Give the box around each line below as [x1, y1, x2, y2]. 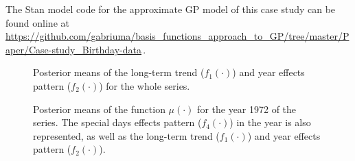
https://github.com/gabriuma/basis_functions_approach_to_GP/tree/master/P [5, 29, 350, 43]
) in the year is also [229, 115, 311, 129]
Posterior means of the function [33, 101, 165, 116]
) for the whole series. [99, 78, 190, 92]
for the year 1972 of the [197, 101, 297, 116]
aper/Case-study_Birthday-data [5, 42, 142, 56]
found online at [5, 15, 69, 29]
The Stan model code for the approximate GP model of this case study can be [5, 2, 336, 16]
